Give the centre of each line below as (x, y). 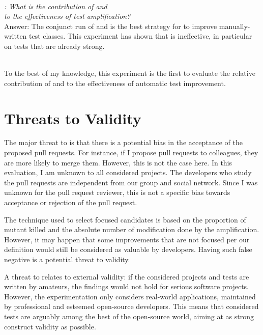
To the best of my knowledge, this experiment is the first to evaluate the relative (130, 73)
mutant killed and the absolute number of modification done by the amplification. (132, 229)
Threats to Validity (73, 118)
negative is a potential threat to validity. (67, 259)
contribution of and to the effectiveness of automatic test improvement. (115, 83)
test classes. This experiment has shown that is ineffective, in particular (141, 36)
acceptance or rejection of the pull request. (71, 202)
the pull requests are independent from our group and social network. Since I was (131, 182)
